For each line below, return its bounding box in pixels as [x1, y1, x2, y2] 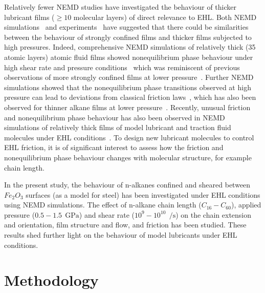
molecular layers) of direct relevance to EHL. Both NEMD [73, 11, 257, 22]
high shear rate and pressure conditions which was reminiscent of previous [4, 61, 240, 72]
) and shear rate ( [79, 209, 135, 220]
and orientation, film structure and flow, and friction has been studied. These [4, 219, 247, 230]
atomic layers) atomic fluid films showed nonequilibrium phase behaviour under [4, 51, 253, 62]
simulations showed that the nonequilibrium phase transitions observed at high [4, 81, 251, 92]
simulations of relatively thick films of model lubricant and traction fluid [4, 122, 231, 133]
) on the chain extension [175, 209, 252, 220]
